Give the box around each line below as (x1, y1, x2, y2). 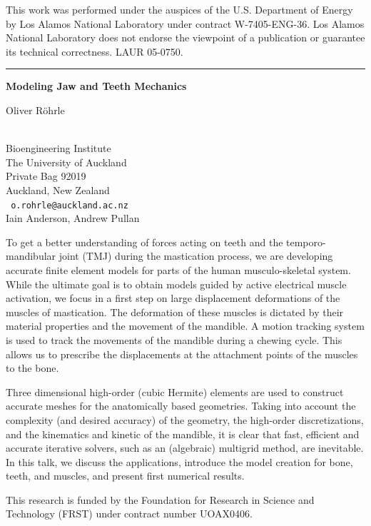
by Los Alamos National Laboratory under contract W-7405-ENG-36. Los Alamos (6, 16, 365, 31)
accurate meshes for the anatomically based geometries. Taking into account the (6, 398, 356, 413)
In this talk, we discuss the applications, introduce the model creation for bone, (6, 454, 353, 469)
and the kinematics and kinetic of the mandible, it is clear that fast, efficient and (6, 426, 360, 441)
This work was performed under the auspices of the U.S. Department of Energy (6, 2, 353, 16)
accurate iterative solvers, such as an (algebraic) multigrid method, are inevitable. (6, 440, 364, 455)
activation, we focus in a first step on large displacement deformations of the (6, 290, 340, 305)
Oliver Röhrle (6, 102, 65, 117)
